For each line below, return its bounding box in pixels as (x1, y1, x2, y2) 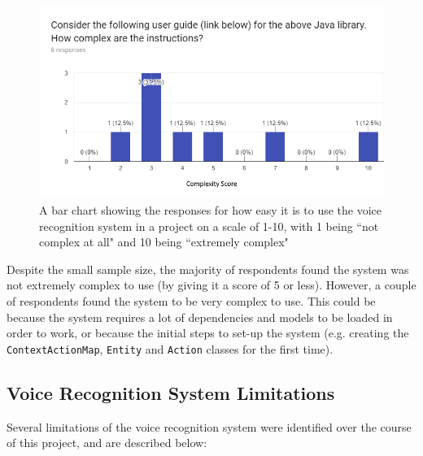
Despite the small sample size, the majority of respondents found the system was (7, 260, 409, 277)
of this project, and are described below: (7, 434, 207, 451)
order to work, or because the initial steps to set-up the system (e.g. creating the (7, 324, 409, 341)
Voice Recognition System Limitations (7, 380, 335, 405)
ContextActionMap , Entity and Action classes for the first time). (7, 340, 334, 357)
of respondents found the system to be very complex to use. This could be (7, 292, 376, 309)
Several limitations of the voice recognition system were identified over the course (7, 418, 412, 435)
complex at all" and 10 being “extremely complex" (39, 233, 289, 250)
